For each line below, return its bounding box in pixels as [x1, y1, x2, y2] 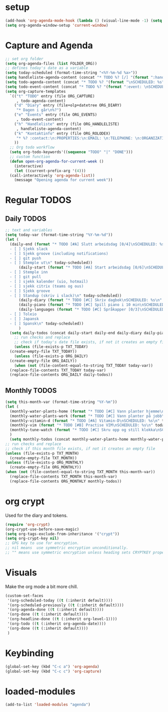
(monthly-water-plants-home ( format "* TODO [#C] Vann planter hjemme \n [9, 408, 164, 414]
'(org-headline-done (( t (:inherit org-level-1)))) [7, 617, 117, 622]
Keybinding [5, 647, 54, 659]
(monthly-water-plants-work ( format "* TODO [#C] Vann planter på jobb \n [9, 413, 166, 418]
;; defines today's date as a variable [5, 66, 88, 71]
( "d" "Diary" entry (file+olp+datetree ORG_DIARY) [14, 103, 122, 108]
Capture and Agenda [5, 40, 93, 51]
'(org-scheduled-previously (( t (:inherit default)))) [7, 603, 124, 608]
